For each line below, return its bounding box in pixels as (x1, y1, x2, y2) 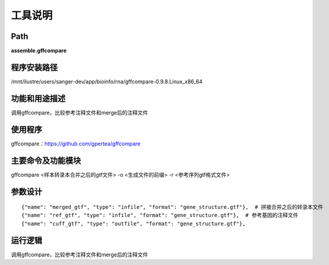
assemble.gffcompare (11, 47, 67, 54)
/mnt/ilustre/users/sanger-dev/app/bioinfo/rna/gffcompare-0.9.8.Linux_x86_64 (11, 77, 203, 85)
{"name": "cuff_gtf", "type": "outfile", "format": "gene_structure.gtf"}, (21, 220, 246, 227)
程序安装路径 (11, 62, 58, 72)
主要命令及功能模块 (11, 156, 81, 166)
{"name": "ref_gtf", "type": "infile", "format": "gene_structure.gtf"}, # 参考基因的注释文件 (21, 212, 298, 219)
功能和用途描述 (11, 93, 66, 104)
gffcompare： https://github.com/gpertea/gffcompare (11, 140, 141, 147)
